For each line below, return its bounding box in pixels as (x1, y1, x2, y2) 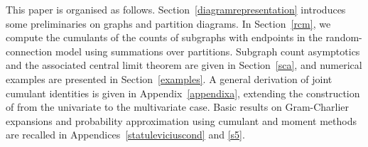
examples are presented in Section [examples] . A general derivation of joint (6, 71, 332, 86)
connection (6, 43, 53, 58)
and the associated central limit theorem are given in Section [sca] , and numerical (6, 58, 362, 72)
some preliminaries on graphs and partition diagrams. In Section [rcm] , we (6, 16, 331, 31)
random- (325, 30, 362, 45)
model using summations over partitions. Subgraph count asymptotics (55, 43, 360, 58)
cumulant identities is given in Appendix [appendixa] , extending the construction (6, 85, 360, 100)
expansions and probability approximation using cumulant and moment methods (6, 113, 357, 128)
